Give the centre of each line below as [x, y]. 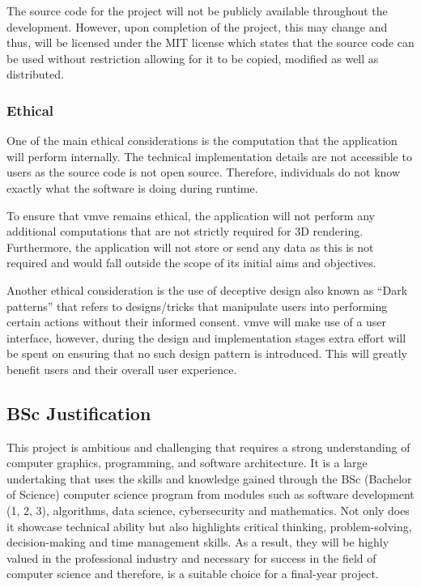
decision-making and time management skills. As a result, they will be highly [198, 542]
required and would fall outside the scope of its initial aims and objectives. [191, 263]
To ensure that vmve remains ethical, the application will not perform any [191, 215]
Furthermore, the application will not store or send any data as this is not [190, 247]
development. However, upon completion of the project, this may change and [197, 26]
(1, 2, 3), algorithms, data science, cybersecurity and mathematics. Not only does [208, 510]
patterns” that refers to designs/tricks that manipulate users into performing [197, 306]
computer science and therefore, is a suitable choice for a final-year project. [193, 574]
